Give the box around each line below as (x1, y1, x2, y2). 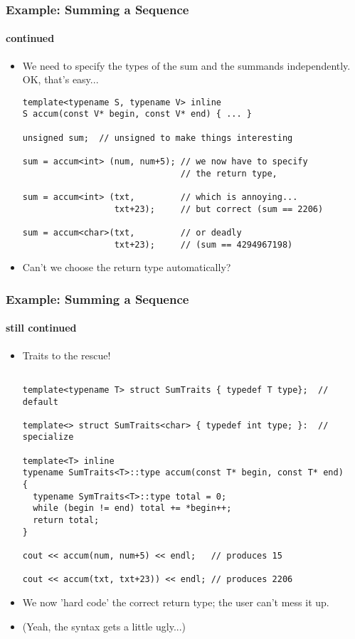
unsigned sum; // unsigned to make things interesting (22, 132, 293, 143)
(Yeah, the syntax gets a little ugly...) (22, 618, 186, 633)
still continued (6, 320, 77, 335)
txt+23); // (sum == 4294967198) (114, 239, 293, 250)
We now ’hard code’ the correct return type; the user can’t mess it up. (22, 595, 329, 609)
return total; (33, 515, 100, 526)
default (22, 396, 58, 407)
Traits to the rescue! (22, 347, 111, 362)
